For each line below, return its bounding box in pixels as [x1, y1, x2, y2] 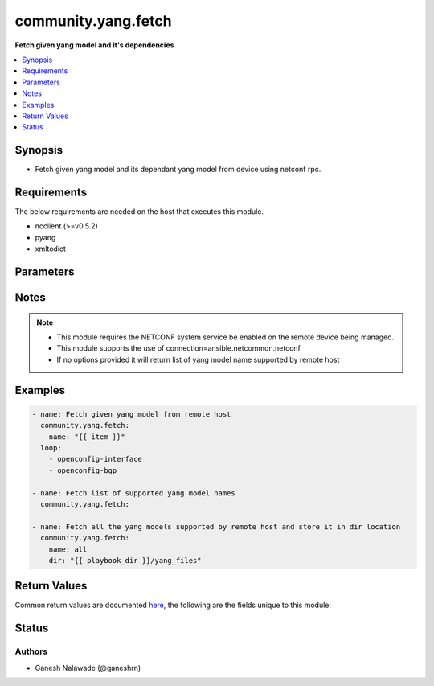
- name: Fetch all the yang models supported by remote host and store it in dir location [31, 522, 401, 531]
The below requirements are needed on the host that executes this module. [14, 207, 264, 216]
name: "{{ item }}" [48, 432, 126, 442]
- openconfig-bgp [48, 466, 117, 474]
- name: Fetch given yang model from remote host [31, 409, 231, 418]
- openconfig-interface [48, 454, 142, 464]
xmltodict [35, 244, 66, 253]
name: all [48, 544, 88, 554]
